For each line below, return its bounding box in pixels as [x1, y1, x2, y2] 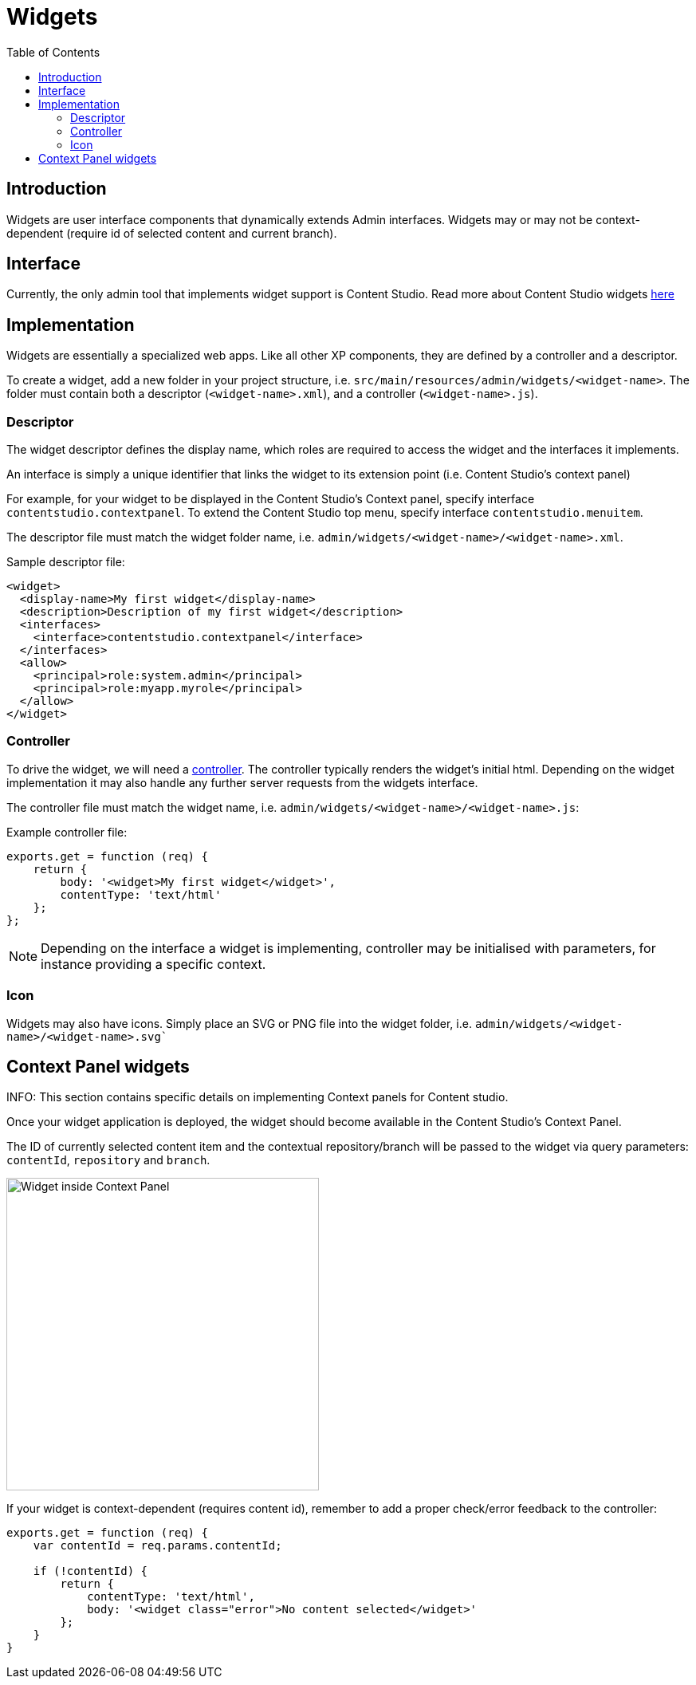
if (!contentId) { [33, 1565, 148, 1578]
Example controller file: [6, 825, 128, 839]
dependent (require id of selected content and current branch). [6, 226, 337, 240]
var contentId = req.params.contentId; [33, 1539, 282, 1553]
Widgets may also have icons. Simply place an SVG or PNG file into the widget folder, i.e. [6, 1016, 472, 1030]
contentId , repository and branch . [6, 1153, 210, 1167]
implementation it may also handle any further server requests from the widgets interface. [6, 775, 478, 789]
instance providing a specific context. [41, 955, 266, 972]
